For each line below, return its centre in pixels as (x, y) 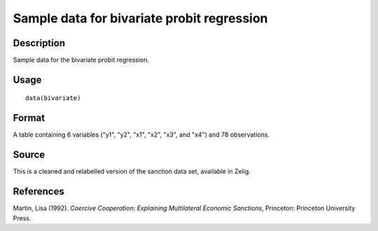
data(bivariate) (53, 98)
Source (29, 155)
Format (29, 118)
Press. (22, 218)
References (38, 191)
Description (39, 43)
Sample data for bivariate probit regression (140, 18)
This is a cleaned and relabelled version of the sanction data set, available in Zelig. (132, 171)
